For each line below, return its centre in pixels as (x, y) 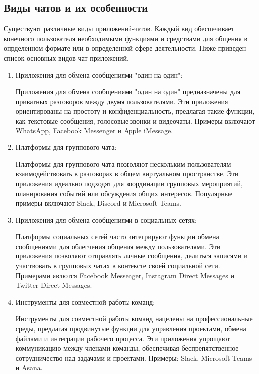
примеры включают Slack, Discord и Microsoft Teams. (98, 203)
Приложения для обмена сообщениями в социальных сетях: (106, 219)
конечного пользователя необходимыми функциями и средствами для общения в (126, 38)
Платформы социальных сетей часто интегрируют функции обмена (117, 236)
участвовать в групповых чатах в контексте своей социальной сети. (118, 266)
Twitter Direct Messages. (54, 285)
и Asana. (29, 367)
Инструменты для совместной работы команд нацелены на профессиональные (134, 318)
